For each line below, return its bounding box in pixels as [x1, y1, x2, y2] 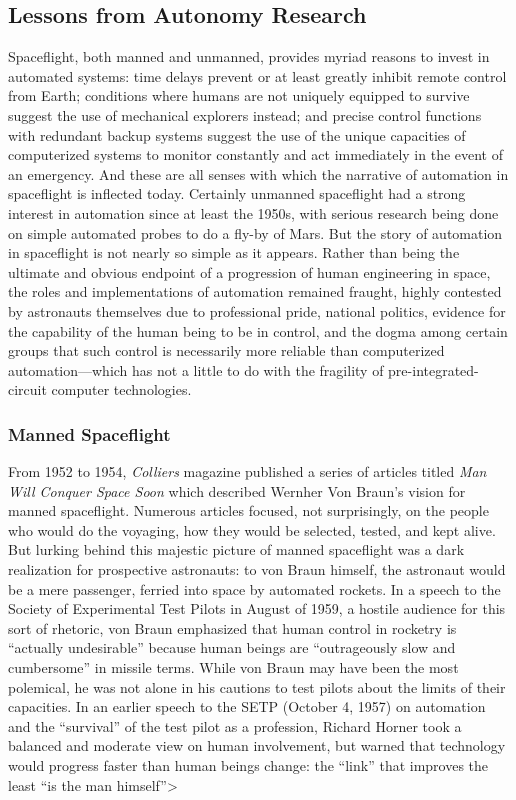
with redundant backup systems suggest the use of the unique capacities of [8, 124, 466, 145]
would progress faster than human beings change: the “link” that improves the [8, 755, 489, 776]
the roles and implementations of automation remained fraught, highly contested [8, 281, 502, 302]
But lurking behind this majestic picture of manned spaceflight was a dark [8, 539, 465, 560]
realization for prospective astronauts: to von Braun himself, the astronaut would [8, 559, 506, 580]
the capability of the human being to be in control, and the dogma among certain [8, 320, 508, 341]
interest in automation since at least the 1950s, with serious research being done [8, 202, 499, 223]
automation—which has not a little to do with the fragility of [8, 359, 384, 380]
